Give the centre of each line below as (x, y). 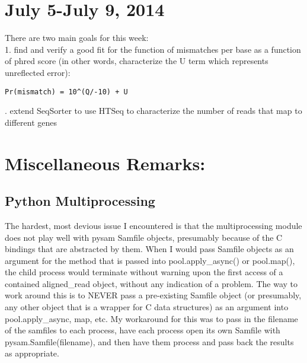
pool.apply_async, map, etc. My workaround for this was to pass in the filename (151, 318)
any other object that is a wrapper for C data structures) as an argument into (147, 307)
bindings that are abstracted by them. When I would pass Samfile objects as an (149, 249)
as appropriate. (32, 353)
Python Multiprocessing (80, 201)
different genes (31, 122)
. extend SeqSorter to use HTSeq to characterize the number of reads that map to (153, 111)
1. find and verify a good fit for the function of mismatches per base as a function (153, 49)
